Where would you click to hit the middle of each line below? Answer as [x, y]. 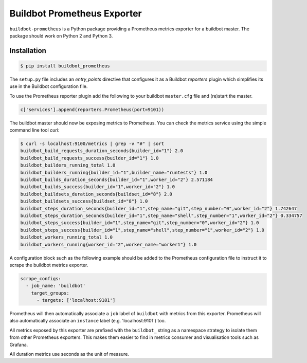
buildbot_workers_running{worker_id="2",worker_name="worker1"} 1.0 [109, 244]
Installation [28, 51]
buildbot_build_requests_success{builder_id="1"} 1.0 [89, 158]
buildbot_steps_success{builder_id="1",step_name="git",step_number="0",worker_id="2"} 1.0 [140, 223]
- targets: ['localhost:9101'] [76, 300]
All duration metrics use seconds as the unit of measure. [69, 354]
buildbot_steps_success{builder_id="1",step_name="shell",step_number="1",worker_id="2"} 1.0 [142, 230]
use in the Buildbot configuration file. [49, 86]
